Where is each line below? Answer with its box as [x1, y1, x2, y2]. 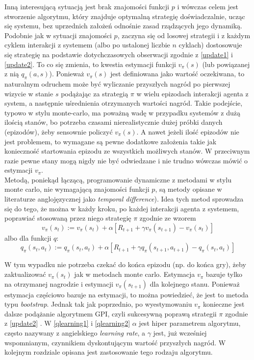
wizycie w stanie [4, 88, 53, 98]
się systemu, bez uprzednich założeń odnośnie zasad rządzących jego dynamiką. [4, 21, 243, 31]
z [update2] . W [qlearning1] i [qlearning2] [4, 318, 130, 328]
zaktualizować [4, 269, 46, 279]
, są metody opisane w [155, 184, 222, 194]
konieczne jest [203, 299, 245, 309]
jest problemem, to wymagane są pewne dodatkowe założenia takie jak [4, 136, 217, 146]
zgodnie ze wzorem [139, 213, 196, 223]
